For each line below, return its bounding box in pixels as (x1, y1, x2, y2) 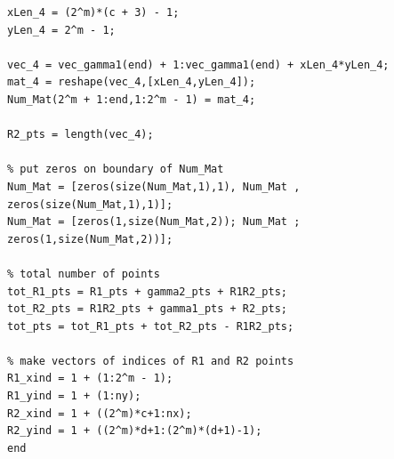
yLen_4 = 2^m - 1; (7, 23, 116, 36)
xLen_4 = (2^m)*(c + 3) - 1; (7, 6, 180, 19)
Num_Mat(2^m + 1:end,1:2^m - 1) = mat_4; (7, 93, 256, 106)
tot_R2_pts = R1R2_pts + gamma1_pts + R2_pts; (7, 302, 287, 316)
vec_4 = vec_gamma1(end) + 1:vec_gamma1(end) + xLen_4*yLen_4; (7, 58, 390, 71)
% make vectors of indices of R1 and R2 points (7, 354, 294, 367)
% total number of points (7, 267, 160, 280)
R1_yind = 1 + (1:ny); (7, 390, 141, 403)
